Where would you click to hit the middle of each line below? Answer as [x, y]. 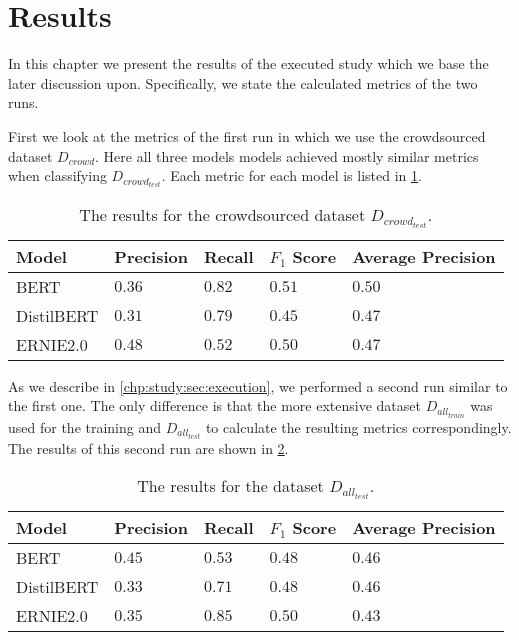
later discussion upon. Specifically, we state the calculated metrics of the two [243, 82]
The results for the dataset [230, 486]
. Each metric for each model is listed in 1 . [291, 175]
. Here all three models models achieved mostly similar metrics [287, 155]
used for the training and [85, 426]
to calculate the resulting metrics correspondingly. [358, 426]
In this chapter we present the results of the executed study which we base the [248, 63]
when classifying [57, 175]
